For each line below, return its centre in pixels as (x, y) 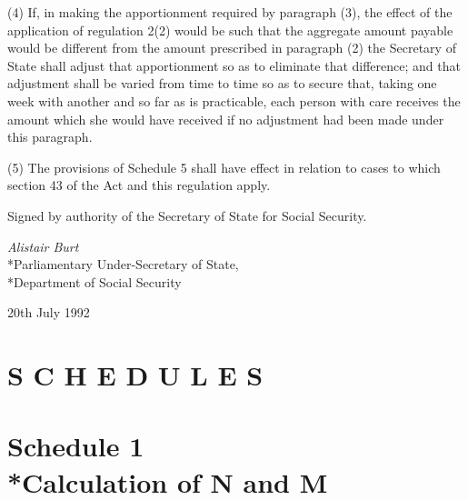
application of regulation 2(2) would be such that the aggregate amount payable (230, 30)
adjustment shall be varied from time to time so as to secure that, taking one (222, 83)
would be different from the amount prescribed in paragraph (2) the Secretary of (232, 48)
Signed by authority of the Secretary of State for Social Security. (187, 215)
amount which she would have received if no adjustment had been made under (226, 119)
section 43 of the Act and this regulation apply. (139, 185)
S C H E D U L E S (135, 375)
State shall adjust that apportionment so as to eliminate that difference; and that (234, 65)
